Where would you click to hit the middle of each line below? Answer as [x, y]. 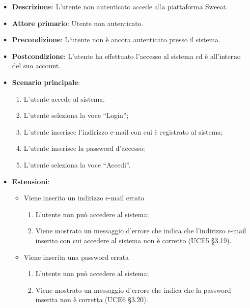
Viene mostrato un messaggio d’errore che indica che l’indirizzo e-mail [141, 231]
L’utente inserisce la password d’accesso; [84, 148]
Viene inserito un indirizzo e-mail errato [84, 198]
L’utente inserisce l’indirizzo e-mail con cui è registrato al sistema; [123, 131]
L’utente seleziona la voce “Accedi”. [77, 164]
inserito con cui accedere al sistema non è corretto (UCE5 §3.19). [134, 240]
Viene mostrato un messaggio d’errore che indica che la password [133, 290]
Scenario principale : [46, 82]
